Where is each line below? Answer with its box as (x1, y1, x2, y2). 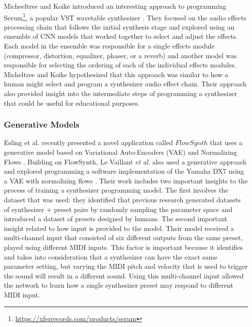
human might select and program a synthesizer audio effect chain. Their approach (4, 79, 247, 89)
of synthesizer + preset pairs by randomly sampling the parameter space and (4, 204, 233, 214)
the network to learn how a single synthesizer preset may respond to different (4, 280, 234, 290)
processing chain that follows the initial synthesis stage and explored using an (4, 21, 235, 32)
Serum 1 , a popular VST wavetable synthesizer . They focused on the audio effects (4, 11, 247, 22)
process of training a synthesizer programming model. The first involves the (4, 185, 228, 195)
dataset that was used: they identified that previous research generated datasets (4, 194, 241, 204)
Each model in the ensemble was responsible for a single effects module (4, 41, 215, 51)
